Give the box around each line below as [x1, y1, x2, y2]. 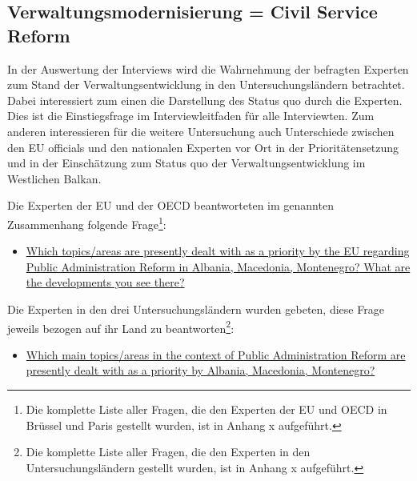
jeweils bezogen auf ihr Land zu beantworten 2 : [7, 317, 235, 336]
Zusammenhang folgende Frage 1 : [7, 213, 166, 232]
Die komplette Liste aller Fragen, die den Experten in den [26, 443, 311, 460]
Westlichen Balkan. [7, 170, 102, 186]
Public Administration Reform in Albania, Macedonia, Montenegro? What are [26, 258, 411, 275]
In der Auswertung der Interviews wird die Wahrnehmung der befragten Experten [7, 60, 409, 77]
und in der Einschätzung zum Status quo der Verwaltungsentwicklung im [7, 154, 366, 171]
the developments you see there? [26, 274, 185, 291]
